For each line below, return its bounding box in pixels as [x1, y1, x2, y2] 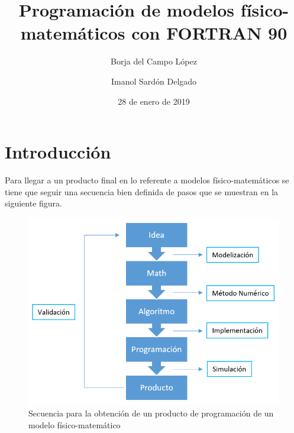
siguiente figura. [5, 197, 62, 209]
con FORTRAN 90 [131, 21, 287, 45]
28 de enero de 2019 [118, 95, 190, 107]
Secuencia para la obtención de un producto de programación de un [28, 407, 274, 419]
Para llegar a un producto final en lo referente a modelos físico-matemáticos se [5, 174, 289, 186]
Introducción [5, 140, 111, 164]
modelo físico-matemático [28, 418, 121, 431]
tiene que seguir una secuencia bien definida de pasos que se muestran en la [5, 185, 279, 198]
